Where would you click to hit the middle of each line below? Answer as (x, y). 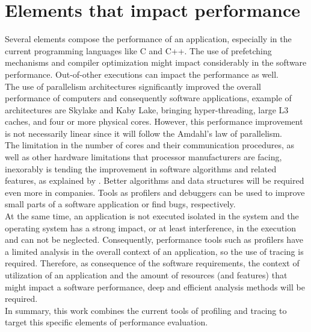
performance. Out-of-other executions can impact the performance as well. (142, 74)
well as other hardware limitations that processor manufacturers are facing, (143, 157)
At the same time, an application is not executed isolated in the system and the (152, 216)
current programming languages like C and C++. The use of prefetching (138, 50)
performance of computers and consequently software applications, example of (148, 98)
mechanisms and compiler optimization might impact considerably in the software (156, 62)
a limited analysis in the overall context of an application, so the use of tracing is (154, 251)
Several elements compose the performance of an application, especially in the (148, 39)
